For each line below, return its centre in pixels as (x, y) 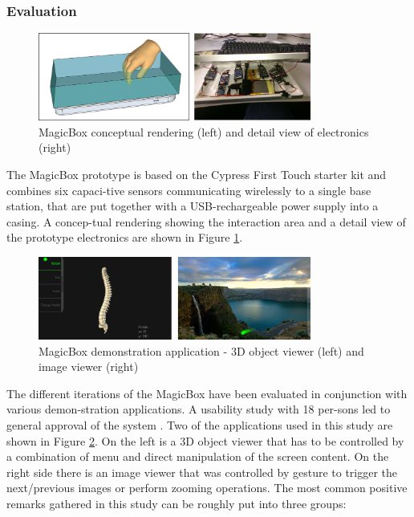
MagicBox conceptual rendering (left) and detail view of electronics (204, 131)
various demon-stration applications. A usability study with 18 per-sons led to (199, 409)
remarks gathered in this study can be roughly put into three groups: (177, 503)
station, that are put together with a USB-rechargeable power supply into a (193, 206)
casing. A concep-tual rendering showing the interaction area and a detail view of (206, 221)
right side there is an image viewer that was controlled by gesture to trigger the (202, 472)
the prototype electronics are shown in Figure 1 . (125, 237)
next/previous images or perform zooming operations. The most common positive (207, 488)
